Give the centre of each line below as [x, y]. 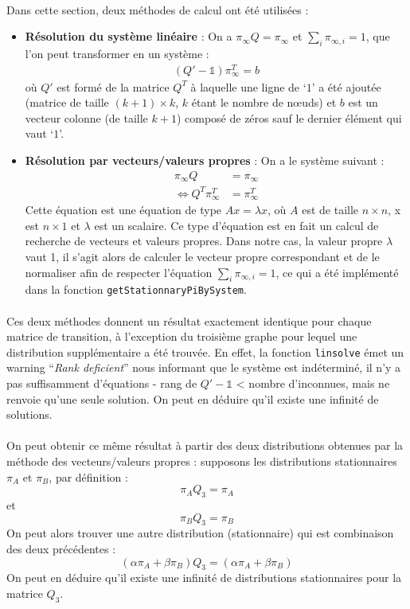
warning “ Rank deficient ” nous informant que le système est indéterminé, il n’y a [204, 367]
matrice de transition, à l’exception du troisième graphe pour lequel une [182, 336]
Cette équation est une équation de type [123, 210]
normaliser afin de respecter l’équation [119, 272]
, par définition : [88, 476]
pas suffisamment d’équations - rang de [102, 383]
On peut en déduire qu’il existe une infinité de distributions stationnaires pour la [204, 578]
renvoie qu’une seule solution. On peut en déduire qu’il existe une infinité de [193, 398]
